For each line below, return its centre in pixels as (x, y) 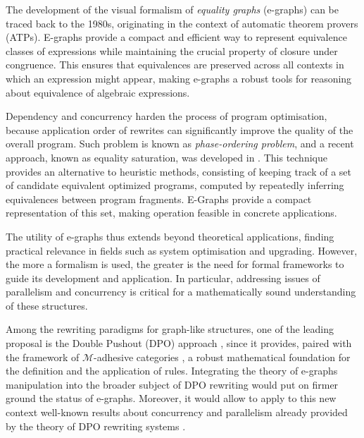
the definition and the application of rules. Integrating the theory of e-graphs (172, 371)
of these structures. (47, 305)
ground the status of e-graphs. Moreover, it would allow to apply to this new (171, 398)
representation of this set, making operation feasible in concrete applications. (171, 213)
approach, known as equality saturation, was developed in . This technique (167, 157)
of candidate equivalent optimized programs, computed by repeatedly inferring (175, 185)
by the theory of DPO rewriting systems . (96, 426)
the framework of (43, 357)
